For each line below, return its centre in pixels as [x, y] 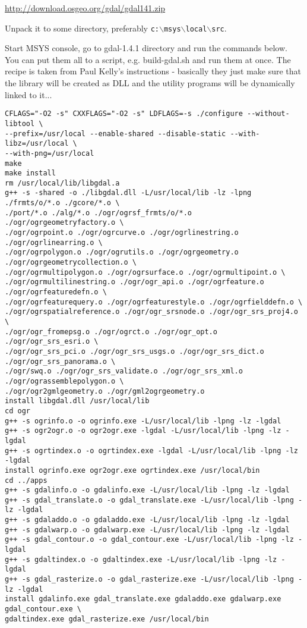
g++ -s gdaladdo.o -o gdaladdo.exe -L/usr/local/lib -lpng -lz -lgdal [147, 520]
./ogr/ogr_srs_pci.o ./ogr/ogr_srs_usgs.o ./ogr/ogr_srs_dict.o [134, 351]
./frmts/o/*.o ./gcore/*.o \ [62, 203]
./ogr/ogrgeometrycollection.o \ [71, 263]
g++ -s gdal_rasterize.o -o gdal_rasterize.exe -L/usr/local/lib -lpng [149, 580]
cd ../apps [26, 480]
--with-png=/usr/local [50, 153]
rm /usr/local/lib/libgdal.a [62, 183]
